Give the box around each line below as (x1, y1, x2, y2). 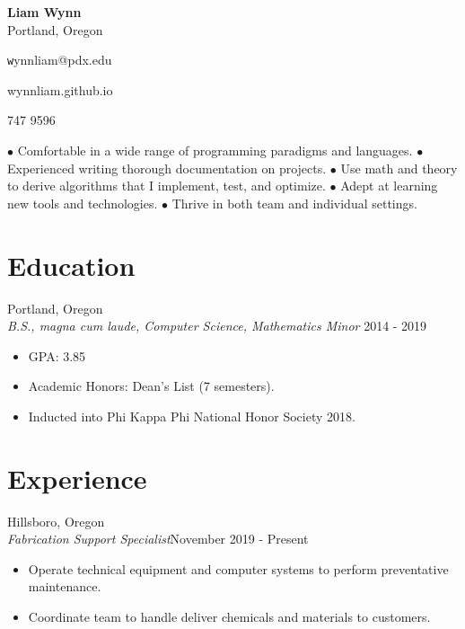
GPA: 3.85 (28, 346, 86, 365)
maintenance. (28, 577, 101, 596)
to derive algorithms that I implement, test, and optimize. (7, 176, 326, 195)
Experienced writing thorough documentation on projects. (7, 158, 327, 177)
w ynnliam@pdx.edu (7, 50, 112, 69)
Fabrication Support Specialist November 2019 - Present (7, 529, 309, 548)
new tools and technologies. (7, 193, 158, 212)
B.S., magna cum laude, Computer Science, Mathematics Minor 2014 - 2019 (7, 316, 427, 335)
